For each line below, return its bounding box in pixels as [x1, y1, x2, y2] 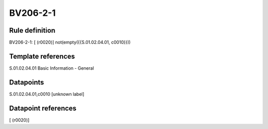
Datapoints [9, 78, 44, 86]
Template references [9, 52, 75, 60]
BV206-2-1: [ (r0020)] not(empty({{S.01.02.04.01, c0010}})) [9, 40, 131, 45]
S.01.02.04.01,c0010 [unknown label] [9, 91, 84, 97]
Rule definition [9, 26, 56, 35]
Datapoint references [9, 104, 77, 112]
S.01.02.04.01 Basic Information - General [9, 65, 94, 71]
